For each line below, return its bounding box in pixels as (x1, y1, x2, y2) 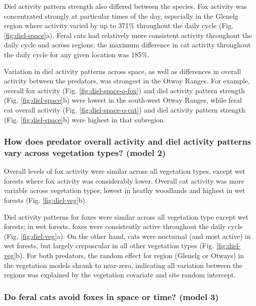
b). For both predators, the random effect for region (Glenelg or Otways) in (16, 250, 244, 261)
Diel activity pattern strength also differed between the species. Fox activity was (4, 1, 247, 11)
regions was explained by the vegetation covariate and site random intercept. (4, 269, 236, 280)
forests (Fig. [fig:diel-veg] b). (4, 195, 87, 205)
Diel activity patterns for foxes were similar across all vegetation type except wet (4, 211, 249, 222)
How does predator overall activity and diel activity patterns (4, 135, 251, 148)
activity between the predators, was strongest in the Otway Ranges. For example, (4, 76, 250, 86)
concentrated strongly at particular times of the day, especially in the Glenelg (4, 10, 238, 21)
